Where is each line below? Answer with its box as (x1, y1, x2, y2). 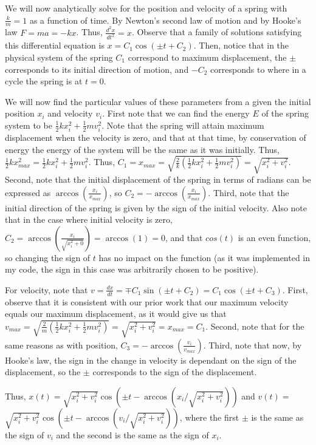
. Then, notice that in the (193, 39, 289, 52)
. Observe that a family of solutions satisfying (131, 25, 302, 38)
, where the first (179, 410, 239, 423)
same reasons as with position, (5, 338, 118, 351)
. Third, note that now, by (203, 338, 302, 351)
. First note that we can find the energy (102, 107, 250, 120)
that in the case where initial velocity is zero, (5, 213, 173, 226)
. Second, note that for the (205, 319, 304, 332)
